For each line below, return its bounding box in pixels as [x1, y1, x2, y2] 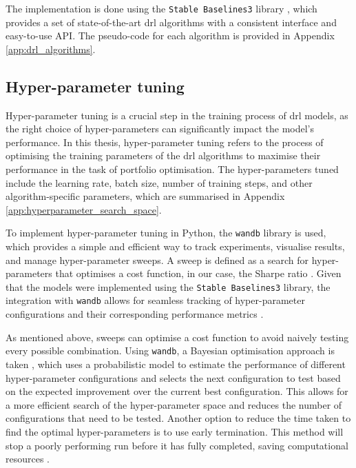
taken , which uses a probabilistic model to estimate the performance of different [6, 356, 346, 371]
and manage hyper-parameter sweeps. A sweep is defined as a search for [6, 252, 309, 267]
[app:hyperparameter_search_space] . [6, 202, 162, 216]
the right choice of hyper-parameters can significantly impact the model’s [6, 121, 314, 136]
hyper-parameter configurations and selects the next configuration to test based [6, 370, 341, 385]
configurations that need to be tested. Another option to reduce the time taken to [6, 411, 351, 425]
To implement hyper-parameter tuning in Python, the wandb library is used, [6, 225, 326, 240]
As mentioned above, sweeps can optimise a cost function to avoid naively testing [6, 329, 349, 344]
